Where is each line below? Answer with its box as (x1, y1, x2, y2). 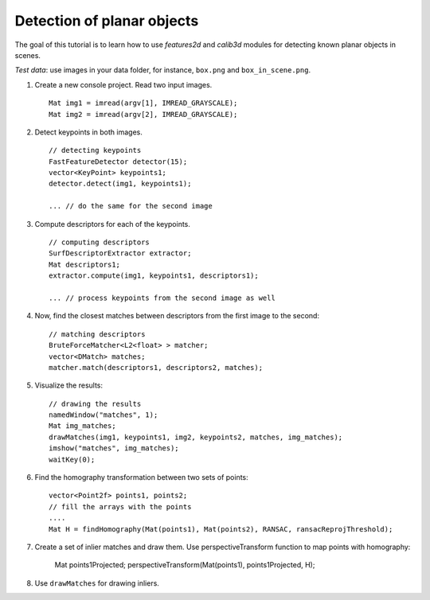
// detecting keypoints (49, 146, 142, 155)
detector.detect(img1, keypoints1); (49, 179, 192, 189)
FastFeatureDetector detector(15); (49, 157, 188, 166)
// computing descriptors (49, 238, 150, 247)
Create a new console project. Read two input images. (34, 80, 213, 89)
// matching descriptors (49, 329, 146, 338)
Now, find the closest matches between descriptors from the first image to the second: (34, 311, 320, 321)
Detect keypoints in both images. (34, 127, 143, 137)
